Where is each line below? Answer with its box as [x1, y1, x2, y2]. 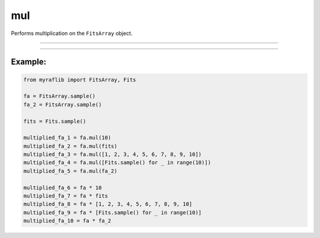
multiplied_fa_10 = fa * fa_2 [23, 217, 111, 224]
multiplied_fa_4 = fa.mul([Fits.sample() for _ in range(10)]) [23, 159, 212, 166]
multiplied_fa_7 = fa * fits [23, 193, 108, 199]
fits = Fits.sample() [23, 118, 87, 125]
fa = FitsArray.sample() [23, 93, 96, 100]
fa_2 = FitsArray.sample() [23, 101, 102, 108]
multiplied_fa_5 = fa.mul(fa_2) [23, 167, 118, 174]
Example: [11, 57, 47, 67]
